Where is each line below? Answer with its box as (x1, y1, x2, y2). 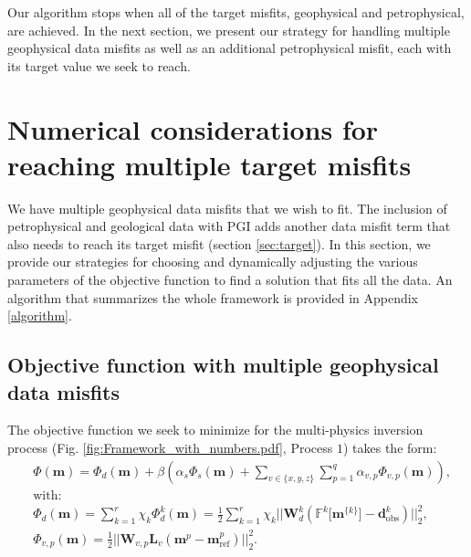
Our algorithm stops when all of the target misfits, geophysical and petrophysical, (7, 3, 465, 21)
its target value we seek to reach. (7, 56, 191, 75)
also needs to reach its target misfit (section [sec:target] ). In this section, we (7, 234, 431, 253)
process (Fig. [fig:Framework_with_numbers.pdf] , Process (7, 438, 333, 457)
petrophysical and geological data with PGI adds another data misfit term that (7, 216, 451, 236)
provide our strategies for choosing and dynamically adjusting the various (7, 252, 418, 271)
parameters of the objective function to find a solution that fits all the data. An (7, 270, 453, 289)
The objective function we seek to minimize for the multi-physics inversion (7, 420, 424, 439)
